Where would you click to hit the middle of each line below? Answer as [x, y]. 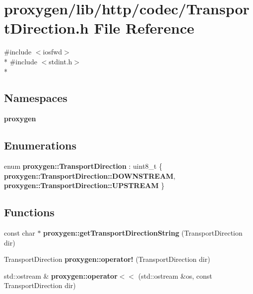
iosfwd [53, 52]
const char [20, 233]
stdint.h [61, 61]
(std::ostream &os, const [175, 275]
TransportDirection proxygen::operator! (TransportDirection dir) [107, 259]
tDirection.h [46, 28]
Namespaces [36, 98]
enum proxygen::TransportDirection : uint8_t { [83, 166]
